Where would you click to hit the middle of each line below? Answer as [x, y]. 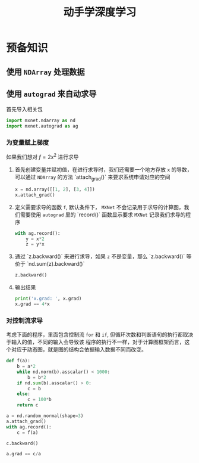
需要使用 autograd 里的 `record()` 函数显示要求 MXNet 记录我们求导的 [103, 215]
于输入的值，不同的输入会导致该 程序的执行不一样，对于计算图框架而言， [95, 342]
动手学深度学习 [100, 12]
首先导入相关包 [24, 109]
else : [24, 394]
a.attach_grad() [26, 421]
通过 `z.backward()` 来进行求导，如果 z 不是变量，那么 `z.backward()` [100, 256]
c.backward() [22, 443]
